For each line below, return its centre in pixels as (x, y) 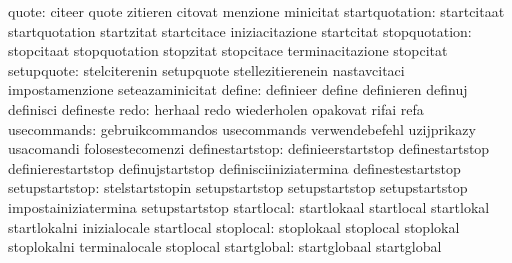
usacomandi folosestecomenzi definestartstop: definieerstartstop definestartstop (249, 148)
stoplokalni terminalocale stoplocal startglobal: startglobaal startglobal (225, 246)
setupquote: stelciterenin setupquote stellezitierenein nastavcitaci (206, 69)
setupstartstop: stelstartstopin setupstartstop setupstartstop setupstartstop (238, 187)
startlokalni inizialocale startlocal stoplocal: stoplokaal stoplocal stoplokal (234, 226)
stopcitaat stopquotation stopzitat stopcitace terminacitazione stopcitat (228, 50)
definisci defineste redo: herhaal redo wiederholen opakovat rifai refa (216, 108)
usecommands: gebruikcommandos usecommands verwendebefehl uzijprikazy (242, 128)
